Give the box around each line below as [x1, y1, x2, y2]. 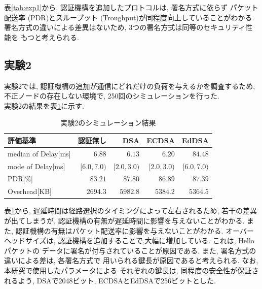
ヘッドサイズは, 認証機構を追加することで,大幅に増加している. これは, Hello [4, 235, 254, 246]
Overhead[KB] [8, 186, 52, 197]
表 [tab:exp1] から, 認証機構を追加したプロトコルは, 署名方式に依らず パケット [4, 2, 258, 12]
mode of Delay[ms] [8, 160, 65, 171]
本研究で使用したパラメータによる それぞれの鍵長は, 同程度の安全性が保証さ [4, 265, 259, 275]
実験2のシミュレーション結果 [60, 117, 156, 128]
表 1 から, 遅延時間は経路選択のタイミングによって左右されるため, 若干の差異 [4, 205, 257, 216]
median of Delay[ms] [8, 148, 71, 158]
